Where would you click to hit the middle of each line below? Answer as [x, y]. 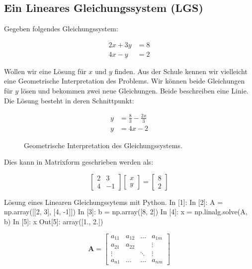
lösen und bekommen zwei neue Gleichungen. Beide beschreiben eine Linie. [134, 91]
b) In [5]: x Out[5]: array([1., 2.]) [54, 222]
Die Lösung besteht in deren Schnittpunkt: [69, 100]
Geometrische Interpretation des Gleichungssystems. [103, 145]
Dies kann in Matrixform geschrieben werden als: [79, 162]
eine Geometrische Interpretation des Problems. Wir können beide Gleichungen [125, 81]
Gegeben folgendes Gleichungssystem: [61, 29]
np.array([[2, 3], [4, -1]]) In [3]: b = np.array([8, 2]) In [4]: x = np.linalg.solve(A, [126, 212]
